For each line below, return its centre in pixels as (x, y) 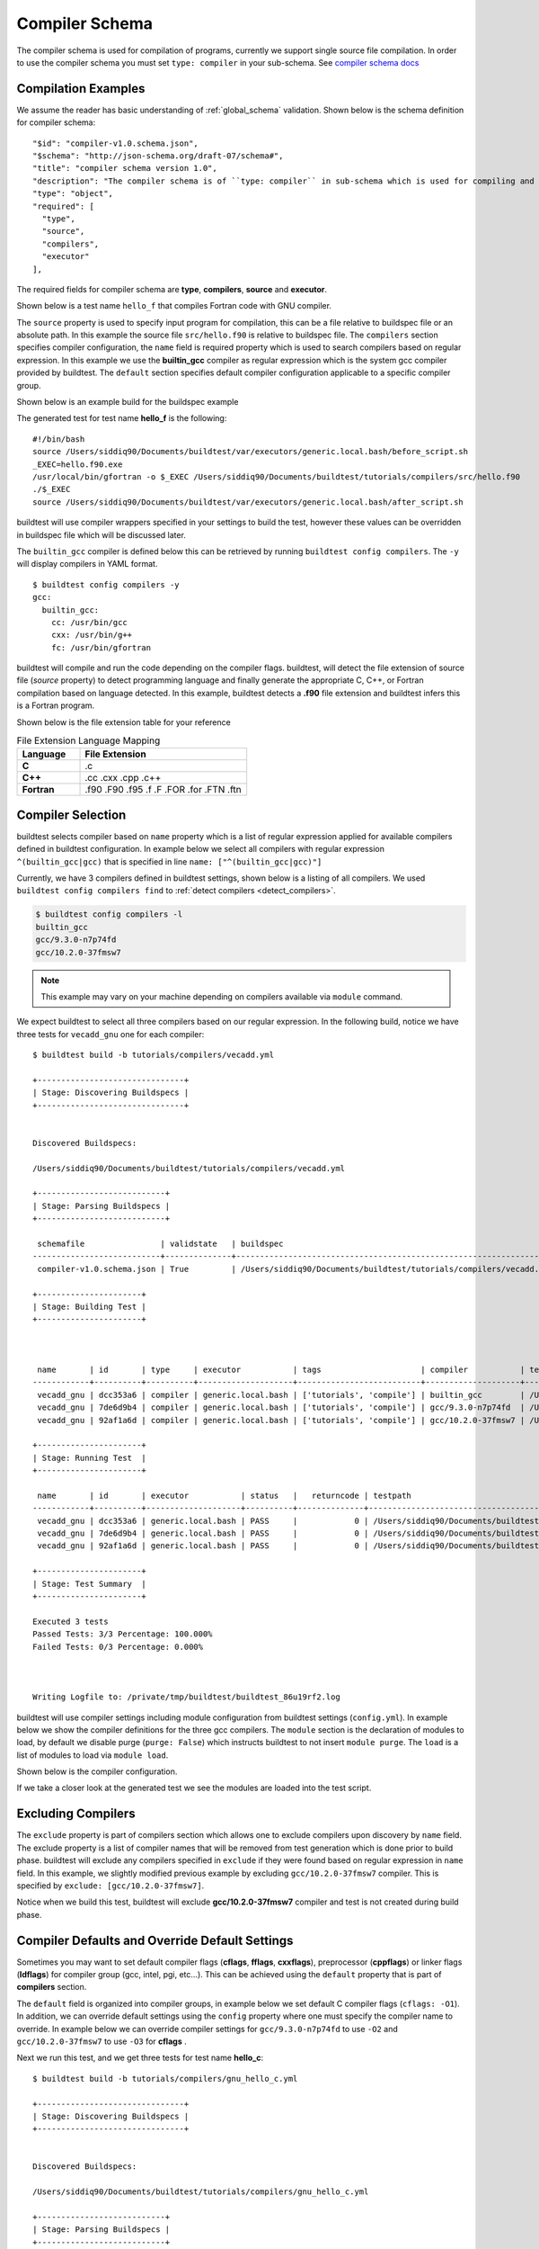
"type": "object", (73, 194)
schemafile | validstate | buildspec (160, 1244)
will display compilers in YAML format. (87, 564)
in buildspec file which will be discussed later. (101, 534)
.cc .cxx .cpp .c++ (123, 778)
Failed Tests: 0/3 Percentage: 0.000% (118, 1647)
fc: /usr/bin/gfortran (101, 647)
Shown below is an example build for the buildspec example (128, 402)
